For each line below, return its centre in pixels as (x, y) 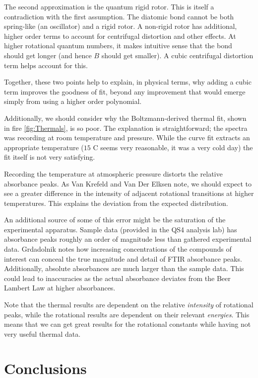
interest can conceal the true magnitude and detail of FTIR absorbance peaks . (123, 258)
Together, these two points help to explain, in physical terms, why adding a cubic (128, 82)
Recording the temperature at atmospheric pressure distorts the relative (113, 173)
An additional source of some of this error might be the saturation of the (115, 220)
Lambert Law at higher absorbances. (60, 288)
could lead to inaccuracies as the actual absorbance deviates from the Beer (117, 278)
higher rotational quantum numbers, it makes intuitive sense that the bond (118, 46)
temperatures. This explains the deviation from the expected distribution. (116, 203)
